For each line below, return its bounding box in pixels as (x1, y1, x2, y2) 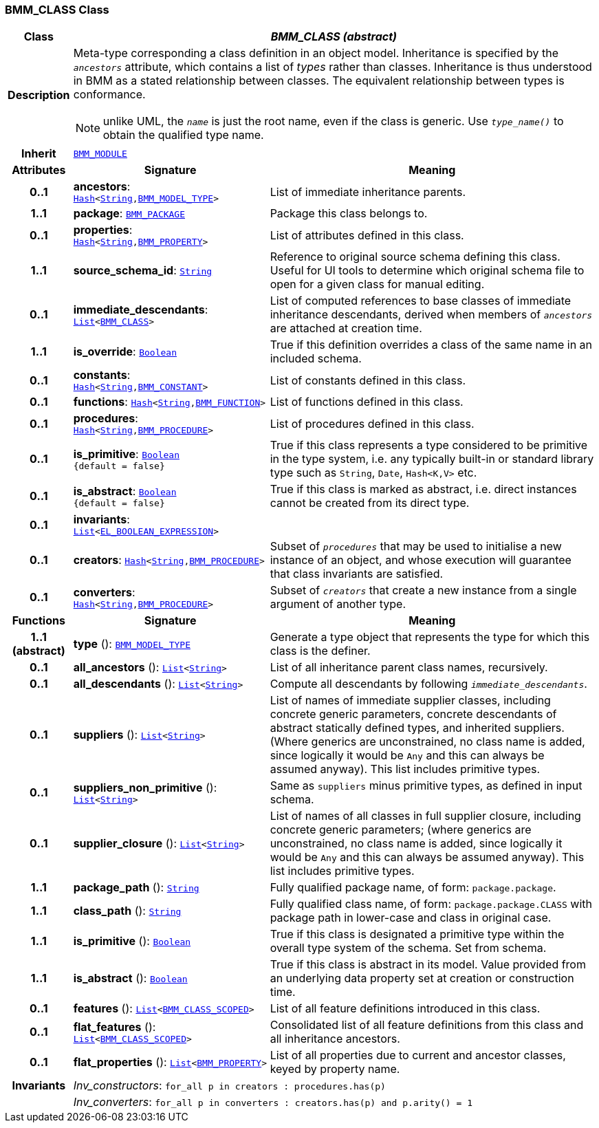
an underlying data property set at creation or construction (270, 971, 574, 986)
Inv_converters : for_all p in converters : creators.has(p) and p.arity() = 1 (73, 1095, 473, 1109)
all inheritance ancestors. (270, 1032, 400, 1046)
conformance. (73, 87, 146, 102)
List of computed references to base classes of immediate (270, 294, 571, 308)
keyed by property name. (270, 1062, 400, 1076)
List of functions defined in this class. (270, 395, 464, 409)
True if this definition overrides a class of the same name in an (270, 338, 593, 352)
